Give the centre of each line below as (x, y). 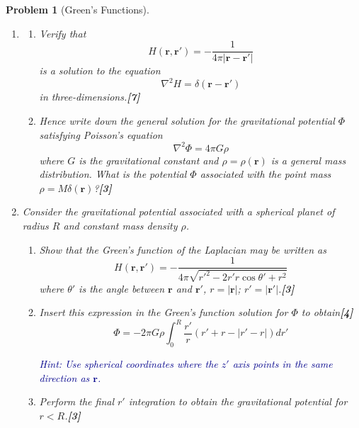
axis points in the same (283, 364)
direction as (64, 377)
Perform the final (76, 401)
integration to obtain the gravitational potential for (238, 401)
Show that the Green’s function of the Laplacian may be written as (183, 249)
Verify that (63, 33)
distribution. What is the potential (113, 174)
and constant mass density (120, 225)
